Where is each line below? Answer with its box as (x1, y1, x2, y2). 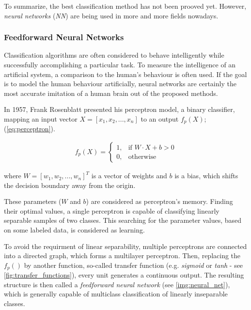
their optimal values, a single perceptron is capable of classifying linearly (4, 205, 220, 216)
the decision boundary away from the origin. (4, 180, 136, 190)
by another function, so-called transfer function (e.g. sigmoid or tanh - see (24, 260, 243, 270)
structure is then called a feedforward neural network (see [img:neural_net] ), (4, 279, 230, 289)
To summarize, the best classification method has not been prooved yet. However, (4, 1, 247, 11)
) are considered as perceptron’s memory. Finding (86, 196, 233, 206)
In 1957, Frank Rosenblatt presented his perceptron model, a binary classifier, (4, 104, 235, 114)
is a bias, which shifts (174, 170, 238, 181)
